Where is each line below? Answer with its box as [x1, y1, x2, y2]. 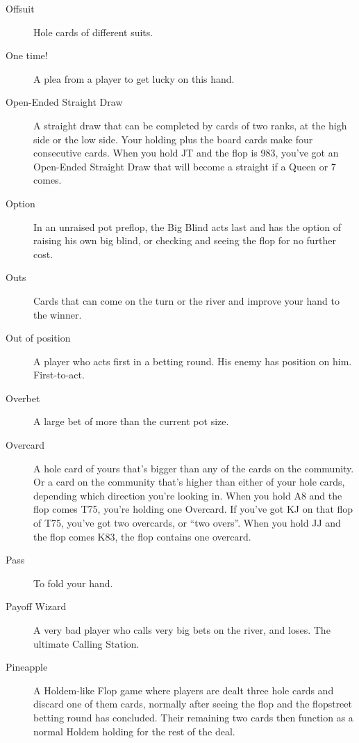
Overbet [6, 390, 40, 405]
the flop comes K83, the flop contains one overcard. [33, 529, 251, 543]
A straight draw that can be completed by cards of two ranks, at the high [33, 118, 347, 132]
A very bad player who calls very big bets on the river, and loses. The [33, 623, 331, 637]
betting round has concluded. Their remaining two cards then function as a [33, 710, 353, 724]
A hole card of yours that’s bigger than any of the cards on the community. [33, 461, 354, 475]
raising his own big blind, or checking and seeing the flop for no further [33, 233, 337, 248]
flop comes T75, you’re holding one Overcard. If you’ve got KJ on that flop [33, 502, 353, 516]
